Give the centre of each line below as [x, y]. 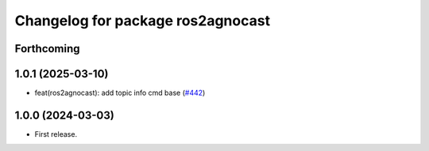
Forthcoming [47, 49]
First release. [56, 134]
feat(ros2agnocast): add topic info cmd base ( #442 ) [120, 93]
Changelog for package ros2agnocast [142, 21]
